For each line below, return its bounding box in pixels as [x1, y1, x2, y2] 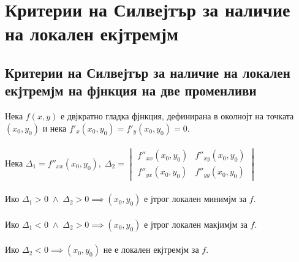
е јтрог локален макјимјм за [144, 217, 248, 230]
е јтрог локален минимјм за [144, 192, 247, 205]
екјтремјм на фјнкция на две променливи [5, 81, 257, 100]
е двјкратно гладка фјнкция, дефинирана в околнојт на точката [60, 110, 294, 122]
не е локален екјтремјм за [103, 243, 199, 256]
